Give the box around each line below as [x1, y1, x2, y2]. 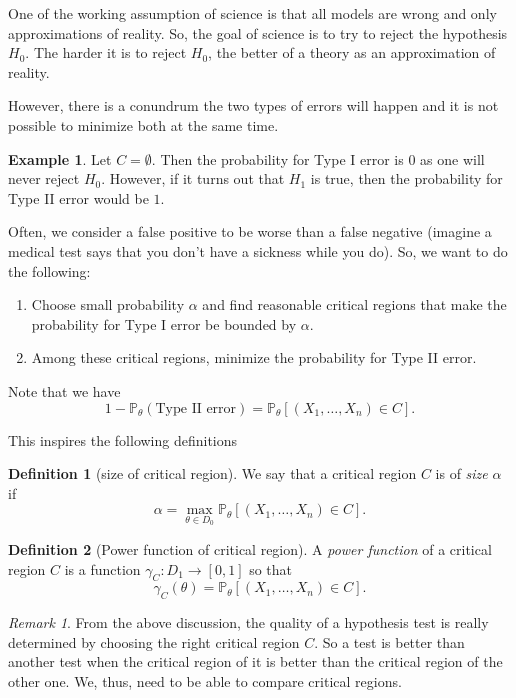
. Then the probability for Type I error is [151, 148, 404, 169]
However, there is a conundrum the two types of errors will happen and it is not [8, 95, 499, 116]
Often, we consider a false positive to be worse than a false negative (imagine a [8, 221, 492, 242]
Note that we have [8, 380, 121, 401]
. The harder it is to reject [25, 42, 187, 63]
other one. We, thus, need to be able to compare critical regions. [8, 670, 402, 691]
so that [249, 558, 293, 579]
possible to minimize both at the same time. [8, 114, 279, 135]
